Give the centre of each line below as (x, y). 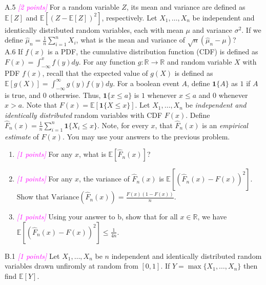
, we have (212, 217)
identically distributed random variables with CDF (84, 115)
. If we (251, 29)
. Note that (40, 105)
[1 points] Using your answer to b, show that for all (97, 217)
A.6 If (14, 51)
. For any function (107, 61)
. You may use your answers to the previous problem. (146, 136)
